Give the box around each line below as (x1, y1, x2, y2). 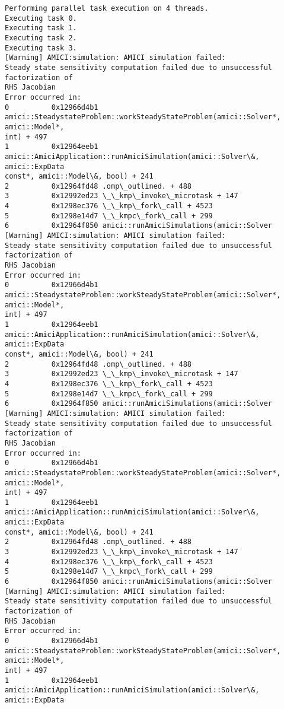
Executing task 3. (5, 43, 77, 52)
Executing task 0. (5, 14, 77, 23)
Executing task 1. (5, 24, 77, 33)
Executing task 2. (5, 33, 77, 42)
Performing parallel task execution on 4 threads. (5, 4, 209, 12)
